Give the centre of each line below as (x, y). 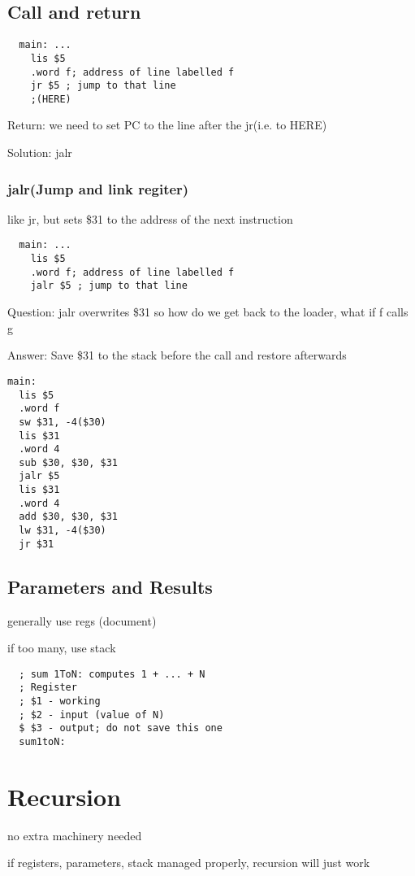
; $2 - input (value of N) (92, 715)
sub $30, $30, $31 (69, 462)
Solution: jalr (40, 153)
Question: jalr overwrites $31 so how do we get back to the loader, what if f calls (208, 312)
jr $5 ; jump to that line (103, 86)
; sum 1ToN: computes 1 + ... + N (112, 674)
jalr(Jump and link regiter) (98, 188)
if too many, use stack (62, 648)
